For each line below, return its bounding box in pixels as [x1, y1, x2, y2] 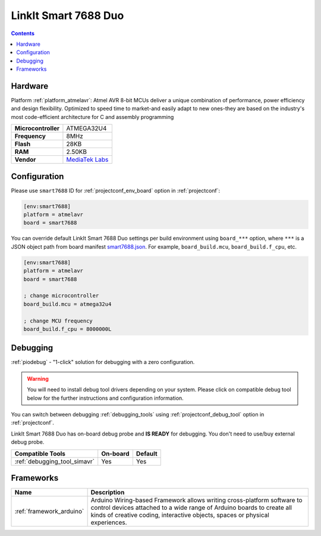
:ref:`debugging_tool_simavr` [14, 457, 95, 465]
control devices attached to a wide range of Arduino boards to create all [90, 503, 292, 512]
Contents [11, 30, 35, 37]
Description [90, 488, 125, 497]
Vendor [14, 155, 36, 164]
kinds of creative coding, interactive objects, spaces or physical [90, 511, 270, 519]
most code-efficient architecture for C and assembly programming [11, 113, 174, 120]
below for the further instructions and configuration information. [27, 394, 184, 402]
